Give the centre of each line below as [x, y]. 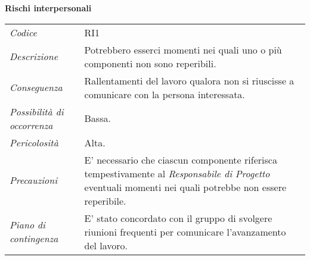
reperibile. [105, 201]
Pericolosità [34, 142]
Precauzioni [34, 180]
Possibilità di [37, 111]
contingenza [34, 239]
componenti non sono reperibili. [150, 63]
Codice [23, 32]
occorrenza [31, 125]
